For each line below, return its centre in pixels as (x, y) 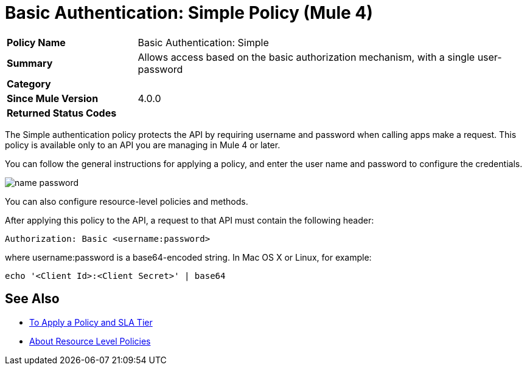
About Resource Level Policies (90, 341)
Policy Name (36, 42)
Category (29, 84)
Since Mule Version (53, 98)
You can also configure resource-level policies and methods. (127, 201)
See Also (32, 299)
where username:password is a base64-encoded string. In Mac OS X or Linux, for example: (188, 257)
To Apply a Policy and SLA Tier (91, 322)
